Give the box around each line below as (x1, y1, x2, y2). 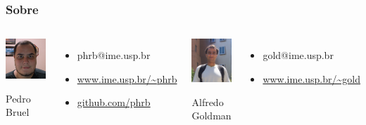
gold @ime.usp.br (263, 48, 334, 63)
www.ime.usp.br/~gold (263, 71, 360, 86)
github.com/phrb (77, 95, 151, 110)
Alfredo (191, 94, 224, 109)
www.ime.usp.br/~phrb (77, 71, 177, 86)
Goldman (191, 108, 232, 123)
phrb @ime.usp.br (77, 48, 151, 63)
